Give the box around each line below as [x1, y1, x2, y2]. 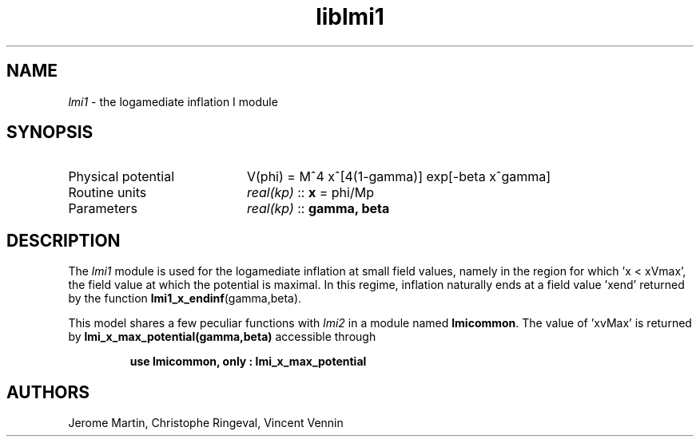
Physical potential [68, 168, 175, 185]
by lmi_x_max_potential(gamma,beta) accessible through [68, 330, 376, 344]
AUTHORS [6, 382, 90, 402]
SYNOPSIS [6, 122, 93, 143]
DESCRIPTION [6, 230, 121, 251]
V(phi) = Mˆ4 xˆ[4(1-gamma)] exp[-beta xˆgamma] [246, 168, 551, 185]
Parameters [68, 200, 137, 217]
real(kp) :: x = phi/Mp [246, 184, 374, 201]
